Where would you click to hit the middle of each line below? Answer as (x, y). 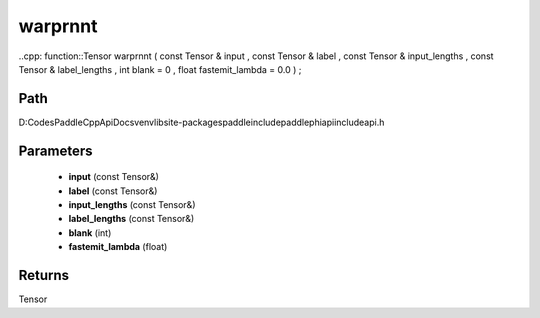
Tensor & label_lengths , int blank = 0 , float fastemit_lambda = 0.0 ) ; (160, 69)
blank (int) (90, 232)
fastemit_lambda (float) (118, 247)
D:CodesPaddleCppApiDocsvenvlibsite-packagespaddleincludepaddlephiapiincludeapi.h (201, 122)
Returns (44, 275)
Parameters (55, 150)
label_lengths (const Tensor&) (131, 219)
